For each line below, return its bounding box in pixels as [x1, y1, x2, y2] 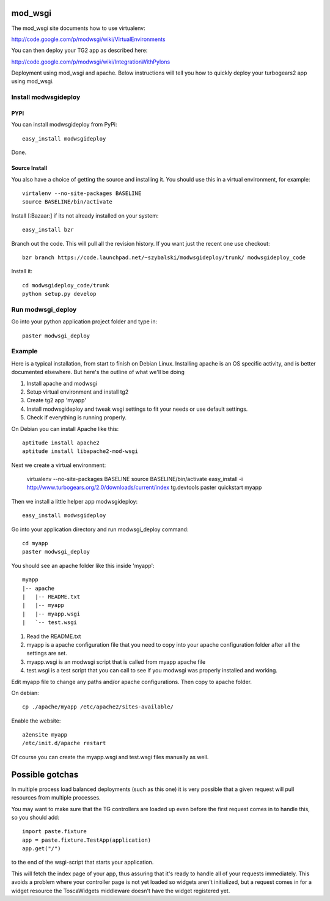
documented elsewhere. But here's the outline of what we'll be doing [11, 369, 185, 376]
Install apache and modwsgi [26, 380, 98, 387]
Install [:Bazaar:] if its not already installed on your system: [11, 211, 159, 219]
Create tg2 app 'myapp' [26, 397, 87, 404]
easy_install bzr [22, 226, 74, 234]
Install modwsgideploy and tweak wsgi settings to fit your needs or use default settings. [26, 405, 248, 413]
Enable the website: [11, 717, 61, 724]
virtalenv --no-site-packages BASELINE [22, 189, 142, 197]
